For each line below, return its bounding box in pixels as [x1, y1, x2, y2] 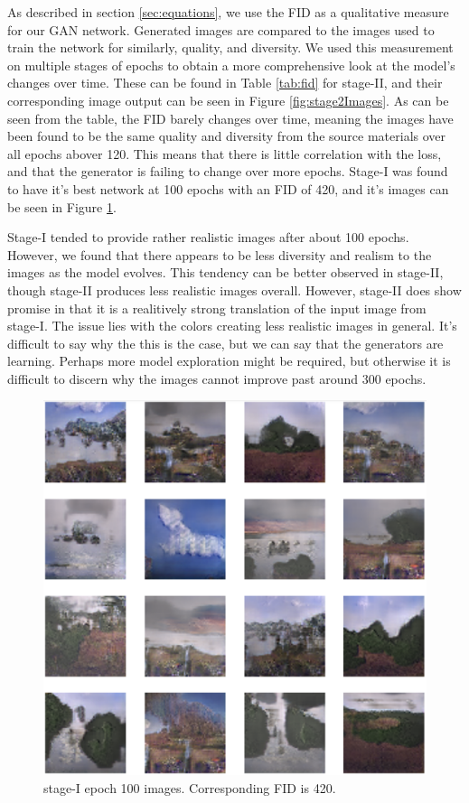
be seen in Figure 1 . [7, 197, 117, 216]
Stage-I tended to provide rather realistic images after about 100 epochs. [7, 228, 409, 247]
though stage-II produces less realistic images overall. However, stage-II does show [7, 280, 462, 299]
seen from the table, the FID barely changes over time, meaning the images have [7, 108, 454, 127]
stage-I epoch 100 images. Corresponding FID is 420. [43, 778, 336, 797]
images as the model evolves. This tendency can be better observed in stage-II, [7, 263, 444, 282]
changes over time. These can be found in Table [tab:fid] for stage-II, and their [7, 73, 443, 92]
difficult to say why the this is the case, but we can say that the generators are [7, 333, 444, 352]
